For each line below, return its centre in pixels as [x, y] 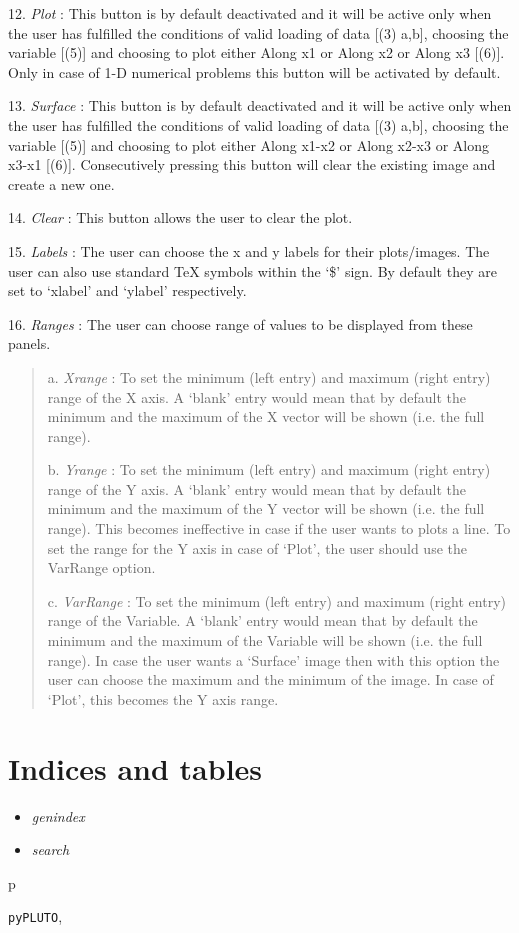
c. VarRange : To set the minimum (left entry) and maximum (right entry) [276, 600]
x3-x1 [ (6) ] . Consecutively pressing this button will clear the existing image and [252, 164]
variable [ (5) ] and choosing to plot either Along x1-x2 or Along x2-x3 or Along [248, 144]
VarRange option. [101, 567]
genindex [58, 815]
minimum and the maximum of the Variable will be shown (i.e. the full [265, 640]
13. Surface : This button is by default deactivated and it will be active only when [260, 105]
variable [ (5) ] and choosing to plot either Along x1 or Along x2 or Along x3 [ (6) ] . [256, 52]
